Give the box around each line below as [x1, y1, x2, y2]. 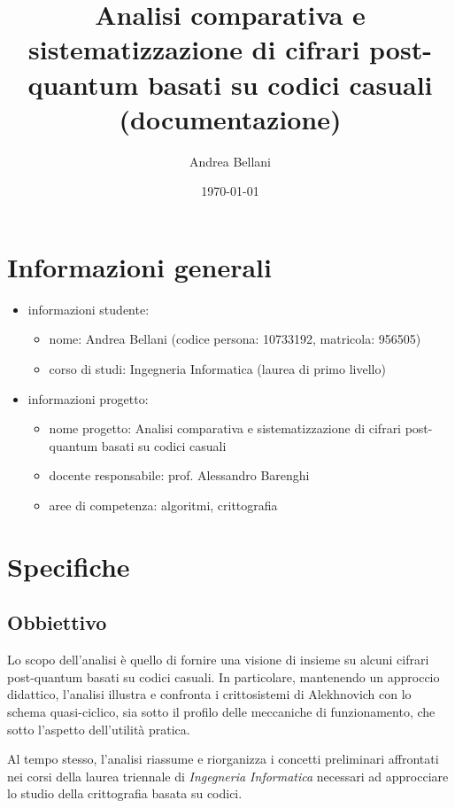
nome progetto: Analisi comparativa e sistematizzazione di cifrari [49, 419, 402, 438]
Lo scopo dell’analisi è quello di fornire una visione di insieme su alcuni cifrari [7, 650, 429, 669]
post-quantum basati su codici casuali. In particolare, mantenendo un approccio [7, 667, 440, 686]
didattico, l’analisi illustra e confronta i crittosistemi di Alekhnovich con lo [7, 685, 412, 703]
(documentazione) [119, 100, 342, 136]
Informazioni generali [7, 248, 272, 284]
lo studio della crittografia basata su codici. [7, 784, 243, 803]
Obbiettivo [7, 609, 107, 636]
